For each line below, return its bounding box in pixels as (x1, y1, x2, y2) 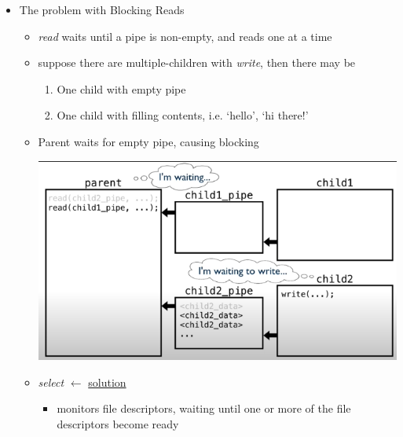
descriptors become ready (57, 415, 179, 431)
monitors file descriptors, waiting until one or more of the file (57, 400, 351, 417)
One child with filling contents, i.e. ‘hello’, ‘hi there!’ (57, 107, 309, 123)
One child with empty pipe (57, 80, 186, 97)
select (38, 373, 64, 390)
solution (88, 373, 126, 390)
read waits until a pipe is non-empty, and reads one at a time (38, 28, 332, 44)
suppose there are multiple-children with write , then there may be (38, 54, 356, 71)
